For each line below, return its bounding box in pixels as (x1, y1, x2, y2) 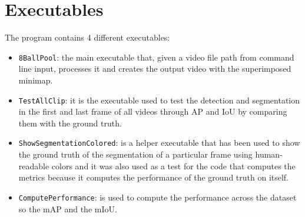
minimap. (18, 74, 53, 86)
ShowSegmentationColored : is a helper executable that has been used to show (18, 136, 300, 149)
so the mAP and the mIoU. (18, 202, 117, 215)
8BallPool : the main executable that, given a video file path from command (18, 51, 294, 63)
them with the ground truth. (18, 116, 122, 129)
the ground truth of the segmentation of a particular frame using (18, 148, 253, 161)
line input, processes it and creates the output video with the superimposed (18, 62, 291, 75)
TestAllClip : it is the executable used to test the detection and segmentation (18, 94, 300, 106)
